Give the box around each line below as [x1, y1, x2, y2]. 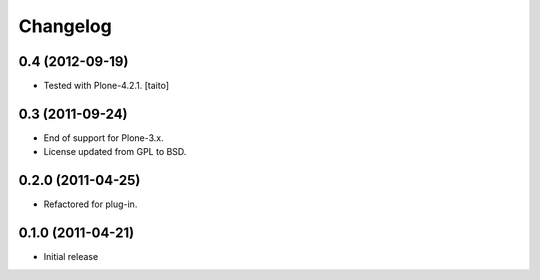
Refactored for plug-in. [43, 198, 138, 210]
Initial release [43, 251, 99, 263]
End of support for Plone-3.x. [43, 131, 164, 144]
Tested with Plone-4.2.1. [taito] [43, 80, 170, 92]
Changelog [18, 15, 112, 37]
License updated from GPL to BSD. [43, 146, 187, 158]
